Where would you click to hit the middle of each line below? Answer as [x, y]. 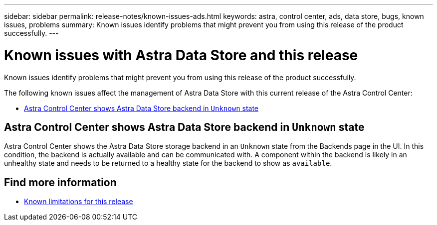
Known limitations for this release [79, 202]
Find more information [60, 182]
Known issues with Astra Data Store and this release [181, 55]
